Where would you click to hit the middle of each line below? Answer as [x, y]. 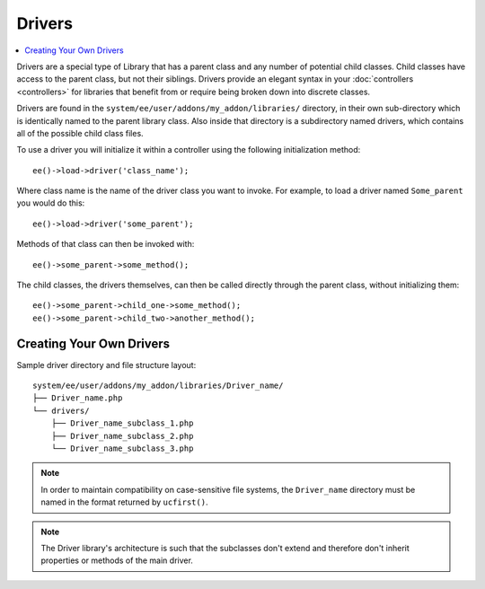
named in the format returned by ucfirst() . [124, 502]
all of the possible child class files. [80, 133]
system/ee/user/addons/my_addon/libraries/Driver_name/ [158, 386]
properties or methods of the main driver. [117, 560]
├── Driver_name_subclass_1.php [122, 423]
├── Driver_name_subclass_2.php [122, 436]
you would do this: [51, 203]
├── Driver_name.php [78, 398]
